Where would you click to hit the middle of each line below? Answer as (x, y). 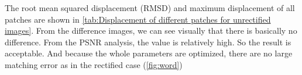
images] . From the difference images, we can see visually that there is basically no (151, 31)
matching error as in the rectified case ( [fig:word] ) (94, 64)
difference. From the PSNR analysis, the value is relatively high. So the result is (148, 42)
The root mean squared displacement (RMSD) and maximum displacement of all (150, 8)
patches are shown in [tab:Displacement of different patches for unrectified (138, 19)
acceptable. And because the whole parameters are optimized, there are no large (149, 53)
